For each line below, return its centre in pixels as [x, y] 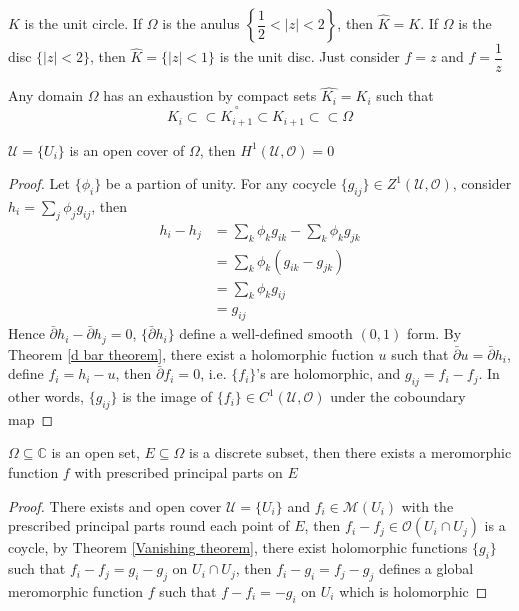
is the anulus [201, 23]
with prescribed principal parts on [178, 472]
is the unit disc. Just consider [309, 56]
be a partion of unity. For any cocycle [220, 183]
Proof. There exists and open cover [115, 505]
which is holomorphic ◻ [413, 590]
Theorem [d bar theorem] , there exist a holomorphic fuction [191, 353]
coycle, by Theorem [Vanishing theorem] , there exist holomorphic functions [238, 547]
